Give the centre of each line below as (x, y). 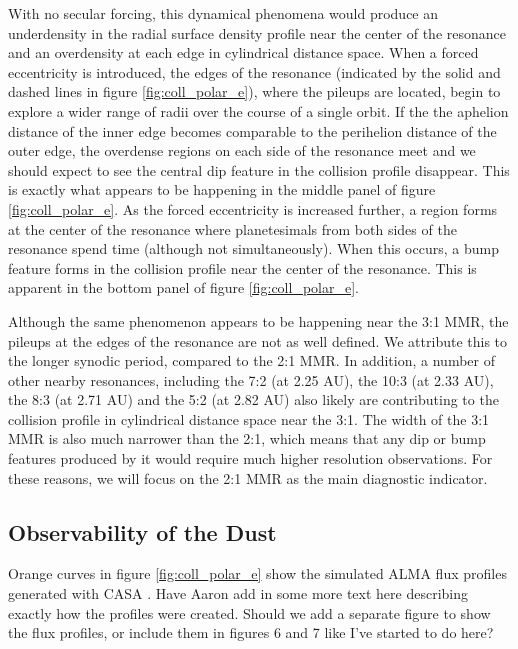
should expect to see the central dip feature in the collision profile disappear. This (259, 169)
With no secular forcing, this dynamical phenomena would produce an (223, 13)
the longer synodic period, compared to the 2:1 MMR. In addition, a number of (251, 360)
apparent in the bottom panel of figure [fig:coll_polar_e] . (183, 287)
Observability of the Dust (142, 531)
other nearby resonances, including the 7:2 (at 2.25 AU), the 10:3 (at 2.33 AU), (251, 379)
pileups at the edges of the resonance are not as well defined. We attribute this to (258, 340)
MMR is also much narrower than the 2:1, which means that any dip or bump (247, 438)
